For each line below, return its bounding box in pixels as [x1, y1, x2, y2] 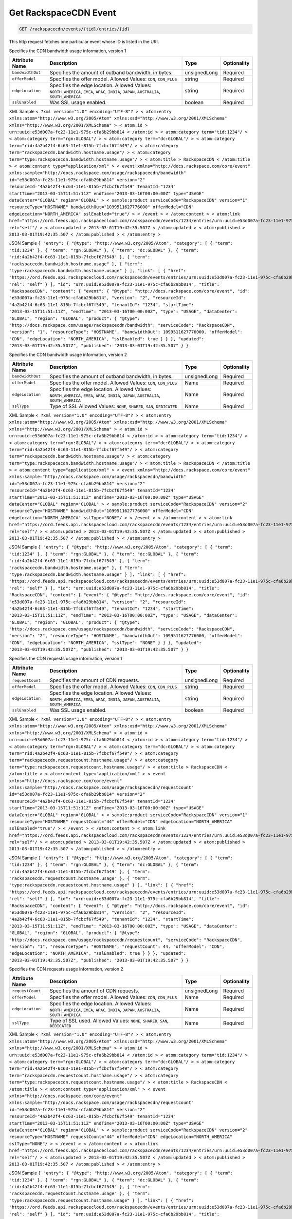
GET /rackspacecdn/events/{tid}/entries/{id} [19, 26, 130, 32]
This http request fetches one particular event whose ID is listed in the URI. [9, 39, 159, 45]
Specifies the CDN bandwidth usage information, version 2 [9, 352, 127, 357]
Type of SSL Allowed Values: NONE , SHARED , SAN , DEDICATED [49, 403, 178, 410]
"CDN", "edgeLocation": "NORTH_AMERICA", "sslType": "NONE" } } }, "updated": [9, 640, 202, 646]
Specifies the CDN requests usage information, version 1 [9, 655, 123, 661]
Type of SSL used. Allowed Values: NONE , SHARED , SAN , [49, 1017, 169, 1024]
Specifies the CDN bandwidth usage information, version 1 [9, 48, 127, 54]
